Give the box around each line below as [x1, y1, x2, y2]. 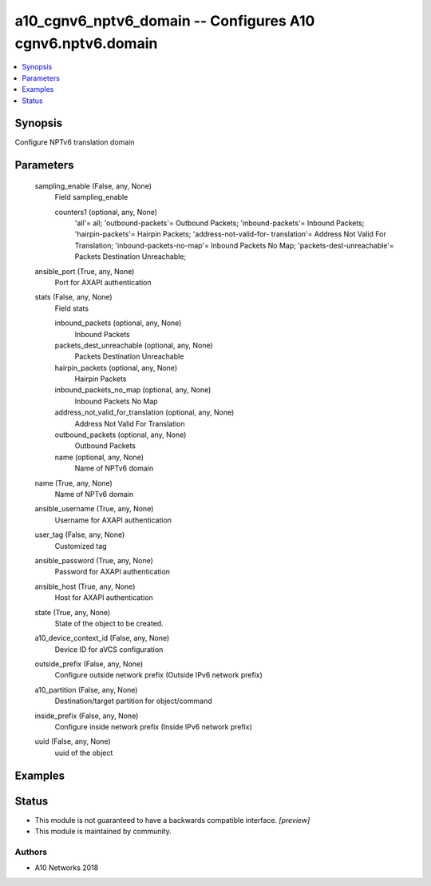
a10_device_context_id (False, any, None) [34, 634, 170, 643]
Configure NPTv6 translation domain [14, 137, 135, 147]
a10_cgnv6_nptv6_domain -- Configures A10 [14, 12, 315, 30]
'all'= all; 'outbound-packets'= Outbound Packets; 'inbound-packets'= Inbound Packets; [74, 218, 365, 228]
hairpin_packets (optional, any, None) [54, 363, 178, 372]
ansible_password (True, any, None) [34, 555, 153, 565]
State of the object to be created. [54, 618, 164, 628]
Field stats [54, 304, 89, 313]
